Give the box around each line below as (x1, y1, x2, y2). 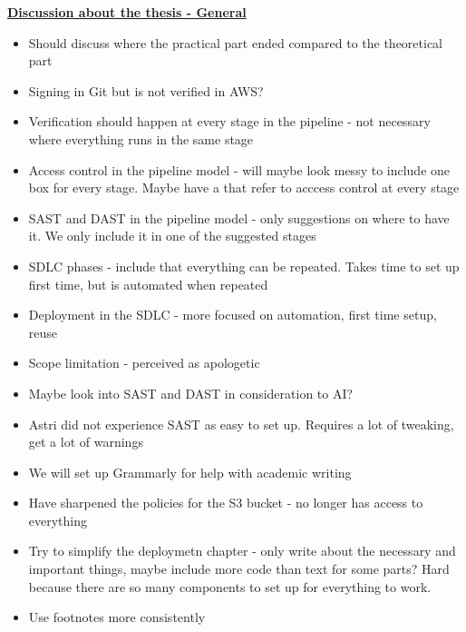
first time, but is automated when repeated (28, 274, 268, 293)
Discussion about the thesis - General (7, 3, 247, 21)
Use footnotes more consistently (28, 607, 206, 627)
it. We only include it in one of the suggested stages (28, 226, 316, 245)
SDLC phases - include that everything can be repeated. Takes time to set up (28, 256, 460, 275)
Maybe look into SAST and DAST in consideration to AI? (28, 383, 354, 402)
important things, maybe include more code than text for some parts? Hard (28, 559, 450, 578)
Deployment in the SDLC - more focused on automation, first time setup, (28, 305, 437, 324)
